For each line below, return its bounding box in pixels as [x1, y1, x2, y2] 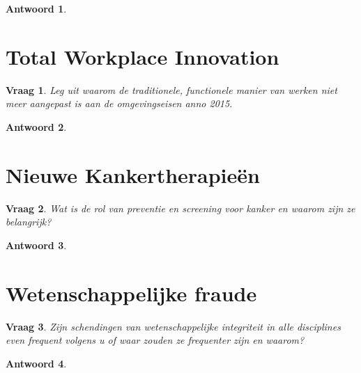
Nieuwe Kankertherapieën [6, 160, 260, 189]
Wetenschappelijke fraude [6, 278, 257, 307]
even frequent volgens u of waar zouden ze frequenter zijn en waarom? [6, 333, 305, 347]
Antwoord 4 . [6, 356, 67, 370]
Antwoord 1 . [6, 1, 67, 15]
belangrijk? [6, 214, 52, 229]
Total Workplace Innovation [6, 42, 279, 70]
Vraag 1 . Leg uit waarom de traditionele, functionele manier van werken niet [6, 82, 337, 97]
